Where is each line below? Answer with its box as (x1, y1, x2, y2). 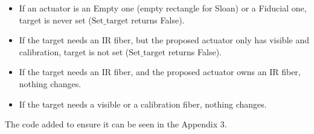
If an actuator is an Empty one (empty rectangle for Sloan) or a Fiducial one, (19, 2, 307, 14)
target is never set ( (19, 13, 92, 26)
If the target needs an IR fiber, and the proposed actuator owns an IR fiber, (19, 65, 301, 78)
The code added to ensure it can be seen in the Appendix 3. (5, 118, 227, 130)
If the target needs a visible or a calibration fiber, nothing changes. (19, 97, 267, 110)
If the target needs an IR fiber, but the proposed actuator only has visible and (19, 34, 309, 46)
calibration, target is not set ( (19, 45, 129, 58)
